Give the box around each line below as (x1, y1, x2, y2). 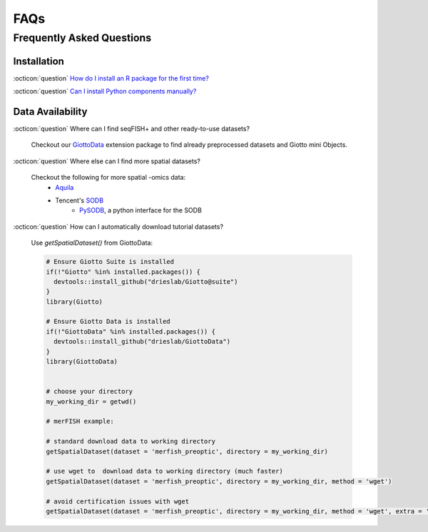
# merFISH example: (46, 417, 114, 426)
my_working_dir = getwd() (46, 397, 137, 406)
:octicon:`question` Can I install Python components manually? (13, 87, 197, 96)
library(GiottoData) (46, 357, 118, 366)
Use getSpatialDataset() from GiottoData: (31, 239, 153, 247)
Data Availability (13, 106, 88, 118)
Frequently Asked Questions (13, 31, 152, 44)
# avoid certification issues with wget (46, 497, 189, 506)
